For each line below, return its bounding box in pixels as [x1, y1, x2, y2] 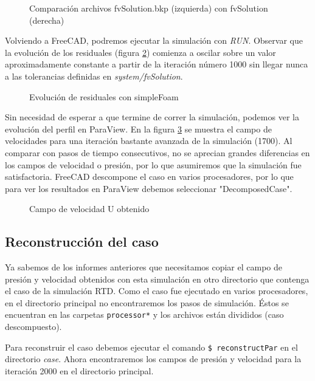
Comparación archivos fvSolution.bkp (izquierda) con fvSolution [29, 2, 268, 14]
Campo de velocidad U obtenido [29, 202, 150, 215]
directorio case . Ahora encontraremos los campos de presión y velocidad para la [5, 352, 302, 365]
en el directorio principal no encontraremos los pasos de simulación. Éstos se [5, 296, 289, 309]
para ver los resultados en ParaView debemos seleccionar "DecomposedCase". [5, 182, 292, 194]
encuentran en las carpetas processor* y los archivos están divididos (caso [5, 308, 284, 321]
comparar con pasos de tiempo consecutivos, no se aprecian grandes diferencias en [5, 146, 310, 159]
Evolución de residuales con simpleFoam [29, 90, 179, 103]
